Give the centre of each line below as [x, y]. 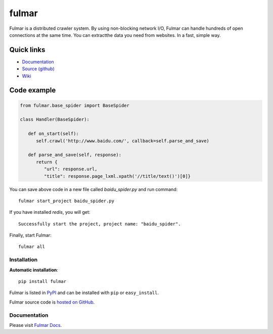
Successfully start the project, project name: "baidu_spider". [100, 224]
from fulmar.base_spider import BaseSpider [75, 105]
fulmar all [32, 247]
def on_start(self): [54, 134]
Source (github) [38, 69]
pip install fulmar [42, 281]
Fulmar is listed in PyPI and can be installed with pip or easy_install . [84, 293]
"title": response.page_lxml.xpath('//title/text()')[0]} [117, 176]
